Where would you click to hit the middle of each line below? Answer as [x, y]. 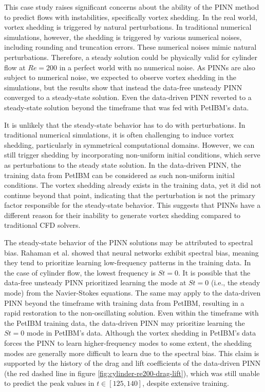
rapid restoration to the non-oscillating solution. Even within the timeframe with [131, 313]
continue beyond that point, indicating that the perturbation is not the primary [130, 195]
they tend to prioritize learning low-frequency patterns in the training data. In [128, 262]
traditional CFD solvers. [42, 225]
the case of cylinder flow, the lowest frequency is [80, 272]
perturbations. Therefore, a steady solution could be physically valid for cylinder [131, 57]
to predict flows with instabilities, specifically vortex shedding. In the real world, [131, 17]
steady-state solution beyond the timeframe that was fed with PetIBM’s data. [127, 107]
